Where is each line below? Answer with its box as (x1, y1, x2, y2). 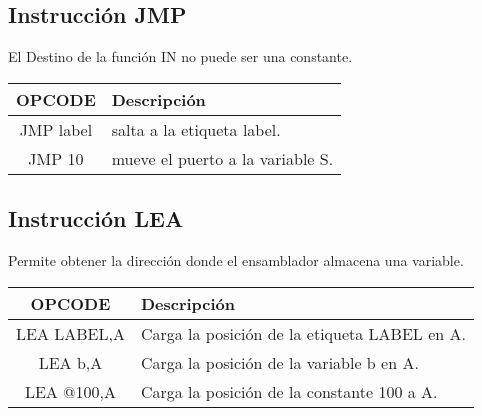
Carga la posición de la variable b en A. (140, 350, 419, 374)
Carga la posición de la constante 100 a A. (140, 379, 438, 403)
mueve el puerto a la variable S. (111, 146, 334, 170)
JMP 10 (28, 146, 84, 170)
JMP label (19, 117, 93, 141)
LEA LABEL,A (16, 321, 125, 345)
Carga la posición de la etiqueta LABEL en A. (140, 321, 466, 345)
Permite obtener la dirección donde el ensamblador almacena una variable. (8, 250, 464, 270)
